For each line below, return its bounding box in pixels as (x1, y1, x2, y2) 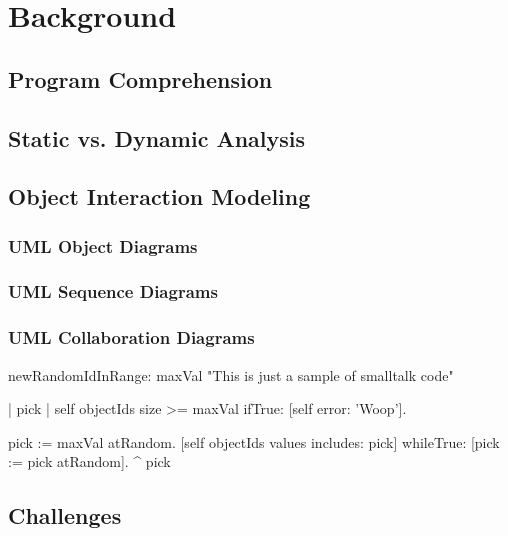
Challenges (8, 500, 122, 531)
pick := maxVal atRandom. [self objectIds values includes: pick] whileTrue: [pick (8, 431, 500, 452)
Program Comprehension (8, 63, 273, 94)
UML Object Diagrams (8, 233, 198, 258)
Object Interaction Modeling (8, 181, 311, 212)
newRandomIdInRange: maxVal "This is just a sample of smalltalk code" (8, 364, 454, 385)
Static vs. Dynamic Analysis (8, 122, 306, 153)
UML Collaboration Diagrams (8, 325, 255, 350)
